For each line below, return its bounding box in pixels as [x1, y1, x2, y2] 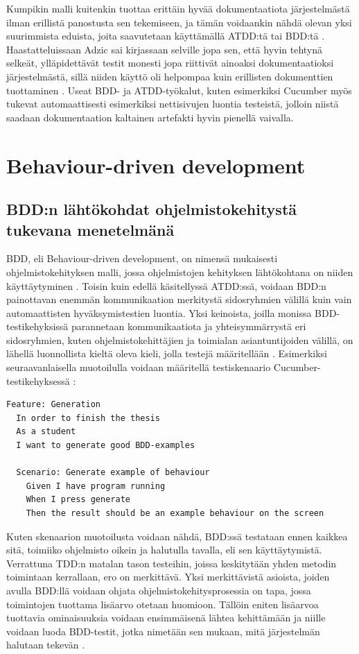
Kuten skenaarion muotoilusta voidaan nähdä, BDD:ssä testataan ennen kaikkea [6, 528, 348, 543]
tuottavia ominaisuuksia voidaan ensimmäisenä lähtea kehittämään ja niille [6, 610, 326, 625]
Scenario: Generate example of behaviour [16, 467, 210, 478]
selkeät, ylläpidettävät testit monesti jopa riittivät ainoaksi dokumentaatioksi [6, 55, 334, 70]
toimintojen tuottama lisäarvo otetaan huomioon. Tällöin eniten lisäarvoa [6, 596, 319, 611]
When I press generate [26, 494, 130, 505]
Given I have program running [26, 481, 166, 491]
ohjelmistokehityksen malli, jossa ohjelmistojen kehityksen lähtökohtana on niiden [6, 264, 353, 279]
